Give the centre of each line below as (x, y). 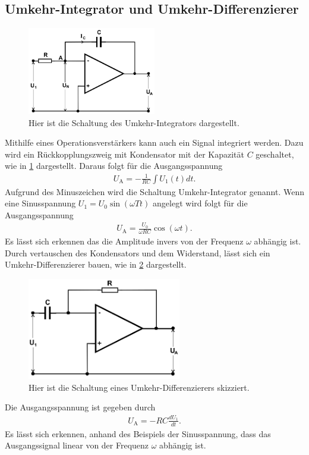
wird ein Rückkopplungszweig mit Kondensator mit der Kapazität (124, 154)
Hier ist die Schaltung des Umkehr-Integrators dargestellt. (134, 122)
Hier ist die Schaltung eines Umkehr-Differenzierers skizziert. (139, 387)
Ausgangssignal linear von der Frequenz (77, 445)
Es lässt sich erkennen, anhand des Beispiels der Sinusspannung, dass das (138, 433)
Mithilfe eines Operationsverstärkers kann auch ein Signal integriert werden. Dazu (154, 142)
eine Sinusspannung (40, 203)
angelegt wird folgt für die (200, 203)
